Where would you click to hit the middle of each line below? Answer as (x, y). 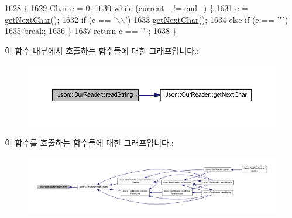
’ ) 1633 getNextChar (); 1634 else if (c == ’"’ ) (207, 19)
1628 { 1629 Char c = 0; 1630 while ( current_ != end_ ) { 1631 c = (126, 8)
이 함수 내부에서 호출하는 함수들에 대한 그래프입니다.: (102, 50)
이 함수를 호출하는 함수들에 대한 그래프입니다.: (89, 142)
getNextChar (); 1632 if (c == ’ (61, 19)
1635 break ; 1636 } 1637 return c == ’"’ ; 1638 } (91, 31)
